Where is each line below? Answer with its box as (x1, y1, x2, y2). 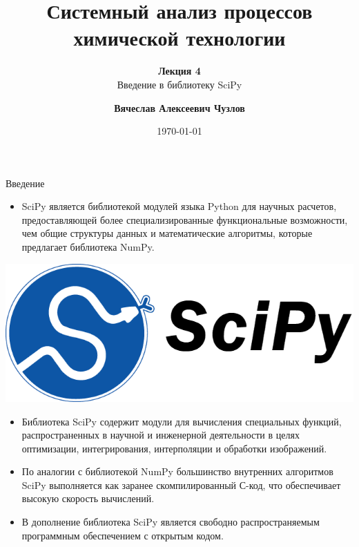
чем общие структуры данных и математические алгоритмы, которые (21, 226, 313, 240)
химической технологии (73, 23, 286, 52)
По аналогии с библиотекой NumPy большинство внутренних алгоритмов (21, 464, 333, 479)
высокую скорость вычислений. (21, 491, 155, 506)
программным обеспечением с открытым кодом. (21, 528, 224, 542)
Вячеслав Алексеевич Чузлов (114, 100, 245, 115)
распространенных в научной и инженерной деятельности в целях (21, 428, 300, 442)
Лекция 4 (158, 64, 201, 78)
